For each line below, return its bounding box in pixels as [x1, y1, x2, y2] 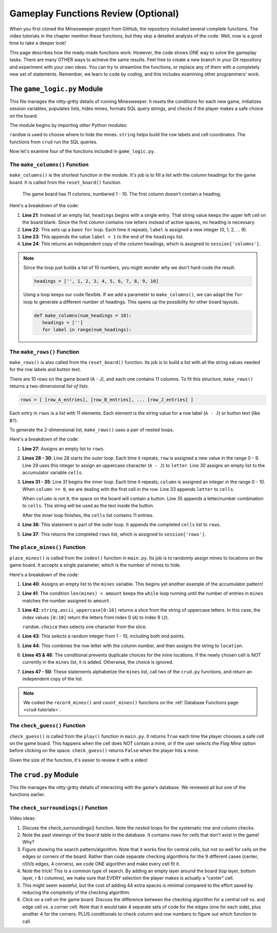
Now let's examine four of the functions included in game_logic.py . [9, 148, 155, 154]
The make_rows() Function [9, 348, 80, 355]
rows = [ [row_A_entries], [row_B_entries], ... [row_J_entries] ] [20, 397, 194, 403]
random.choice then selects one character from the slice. [22, 624, 147, 630]
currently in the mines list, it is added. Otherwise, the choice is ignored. [22, 659, 174, 665]
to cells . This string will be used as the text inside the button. [22, 503, 154, 509]
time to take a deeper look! [9, 40, 66, 46]
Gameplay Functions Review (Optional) [9, 8, 180, 19]
